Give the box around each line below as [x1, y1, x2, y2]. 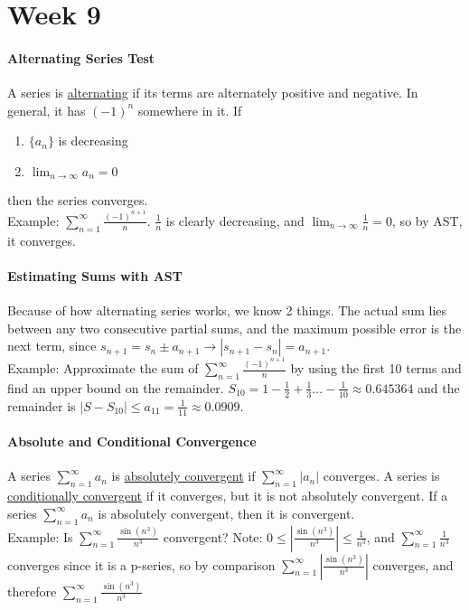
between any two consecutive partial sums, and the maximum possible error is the [7, 318, 462, 337]
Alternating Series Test [7, 48, 155, 67]
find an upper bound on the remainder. [7, 378, 224, 397]
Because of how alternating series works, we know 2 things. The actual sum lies [7, 301, 447, 320]
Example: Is [7, 527, 73, 546]
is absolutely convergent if [111, 466, 256, 485]
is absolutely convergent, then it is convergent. [98, 503, 355, 522]
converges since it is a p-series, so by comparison [7, 555, 276, 574]
